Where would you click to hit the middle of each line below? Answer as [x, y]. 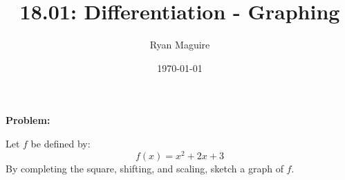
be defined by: [60, 143]
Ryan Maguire [180, 45]
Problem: [28, 120]
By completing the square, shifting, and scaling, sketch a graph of [144, 168]
